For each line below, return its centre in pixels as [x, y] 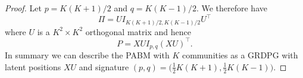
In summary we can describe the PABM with [87, 55]
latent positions [33, 66]
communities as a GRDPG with [240, 55]
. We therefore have [232, 8]
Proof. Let [23, 8]
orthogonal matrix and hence [138, 31]
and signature [104, 66]
